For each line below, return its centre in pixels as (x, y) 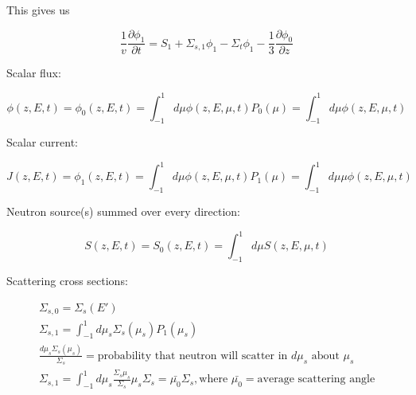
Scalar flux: (34, 73)
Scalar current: (42, 142)
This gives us (38, 10)
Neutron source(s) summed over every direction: (124, 211)
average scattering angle (316, 379)
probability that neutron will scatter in (192, 356)
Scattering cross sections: (67, 281)
